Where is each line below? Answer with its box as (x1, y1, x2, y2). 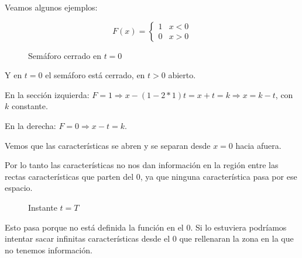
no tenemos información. (5, 243, 92, 256)
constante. (11, 100, 48, 112)
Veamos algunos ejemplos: (5, 1, 98, 13)
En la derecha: (5, 119, 56, 131)
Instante (28, 201, 57, 213)
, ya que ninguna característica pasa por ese (140, 170, 297, 182)
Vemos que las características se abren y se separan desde (5, 139, 211, 151)
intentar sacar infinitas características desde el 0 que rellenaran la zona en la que (5, 232, 294, 245)
